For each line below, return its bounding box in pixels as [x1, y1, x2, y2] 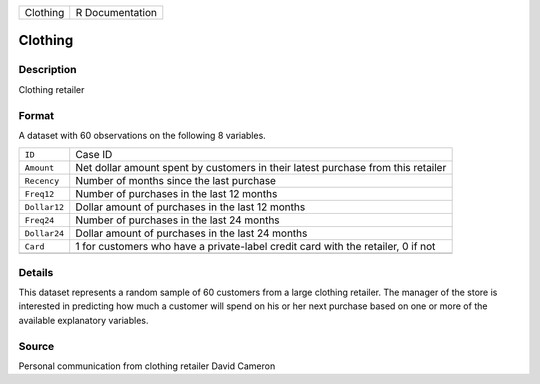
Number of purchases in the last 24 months [75, 213, 280, 227]
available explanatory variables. [18, 314, 149, 326]
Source [18, 339, 55, 353]
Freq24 [24, 215, 55, 225]
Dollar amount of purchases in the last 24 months [75, 226, 308, 240]
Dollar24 [24, 228, 65, 239]
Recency [24, 175, 60, 186]
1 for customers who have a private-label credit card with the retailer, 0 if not [75, 240, 436, 254]
